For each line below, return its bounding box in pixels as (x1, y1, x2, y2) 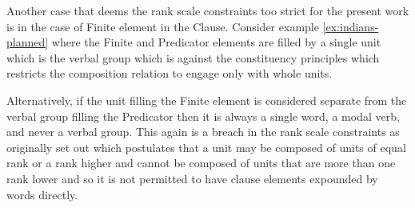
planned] (6, 34, 49, 50)
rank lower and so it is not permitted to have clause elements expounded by (6, 170, 378, 186)
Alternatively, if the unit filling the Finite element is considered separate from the (6, 91, 407, 108)
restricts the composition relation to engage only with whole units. (6, 65, 333, 82)
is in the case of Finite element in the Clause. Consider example (6, 18, 319, 34)
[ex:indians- (322, 18, 379, 34)
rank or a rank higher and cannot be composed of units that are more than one (6, 154, 396, 171)
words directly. (6, 186, 78, 202)
